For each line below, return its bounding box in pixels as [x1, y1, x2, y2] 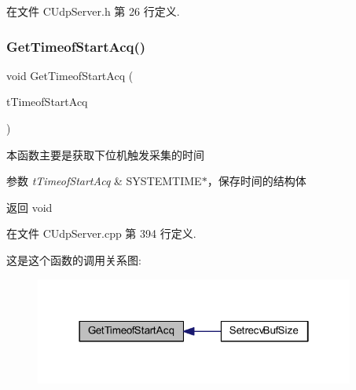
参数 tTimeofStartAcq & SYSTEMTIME [6, 173, 202, 189]
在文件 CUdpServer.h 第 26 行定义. [6, 3, 180, 19]
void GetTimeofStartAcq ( [6, 67, 134, 83]
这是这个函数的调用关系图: [6, 251, 141, 268]
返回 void [6, 199, 53, 215]
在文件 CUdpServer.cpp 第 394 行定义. [6, 225, 196, 242]
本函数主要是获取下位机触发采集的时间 [6, 146, 204, 162]
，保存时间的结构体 [207, 173, 306, 189]
